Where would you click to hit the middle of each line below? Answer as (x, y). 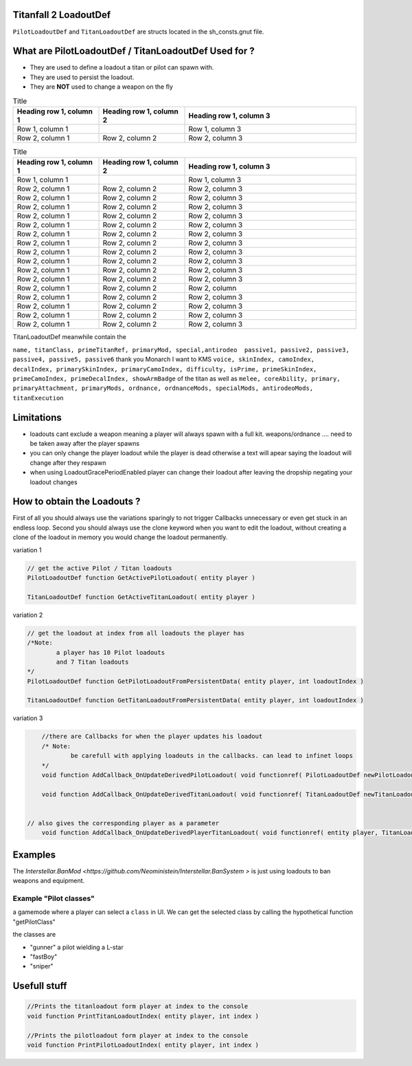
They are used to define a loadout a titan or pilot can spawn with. (122, 67)
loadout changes (54, 482)
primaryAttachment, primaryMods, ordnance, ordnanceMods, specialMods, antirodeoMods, (163, 388)
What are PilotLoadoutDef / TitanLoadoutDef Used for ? (134, 51)
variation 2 (28, 615)
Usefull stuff (40, 986)
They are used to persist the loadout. (82, 77)
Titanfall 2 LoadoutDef (62, 15)
